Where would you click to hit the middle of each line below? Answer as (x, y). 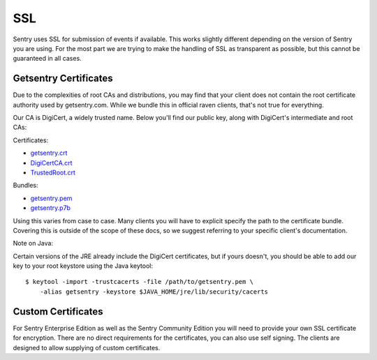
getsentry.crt (49, 153)
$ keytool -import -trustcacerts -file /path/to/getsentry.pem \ (140, 282)
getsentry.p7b (51, 208)
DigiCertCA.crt (51, 163)
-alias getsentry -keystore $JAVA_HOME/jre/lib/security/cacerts (154, 292)
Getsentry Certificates (63, 78)
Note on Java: (33, 243)
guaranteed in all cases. (47, 59)
